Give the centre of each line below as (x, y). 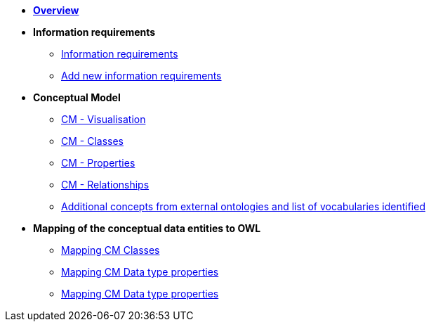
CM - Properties (98, 163)
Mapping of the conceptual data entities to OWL (147, 228)
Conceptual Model (77, 97)
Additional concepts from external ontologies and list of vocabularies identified (243, 206)
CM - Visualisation (104, 119)
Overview (56, 10)
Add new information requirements (141, 76)
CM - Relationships (105, 185)
